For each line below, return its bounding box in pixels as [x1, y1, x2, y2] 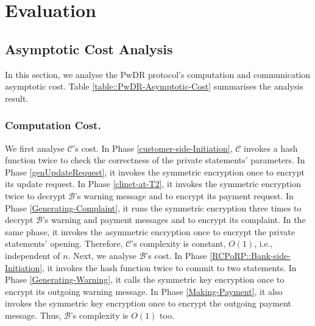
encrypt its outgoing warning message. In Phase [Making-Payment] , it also [5, 285, 283, 297]
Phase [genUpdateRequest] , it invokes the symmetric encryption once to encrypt [5, 165, 305, 178]
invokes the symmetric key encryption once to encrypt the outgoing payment [5, 297, 292, 310]
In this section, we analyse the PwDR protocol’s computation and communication [5, 68, 311, 80]
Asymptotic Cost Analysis [5, 39, 173, 58]
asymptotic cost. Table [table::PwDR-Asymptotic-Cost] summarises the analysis [5, 80, 303, 93]
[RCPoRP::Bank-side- [210, 249, 291, 261]
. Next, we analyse [68, 249, 136, 261]
